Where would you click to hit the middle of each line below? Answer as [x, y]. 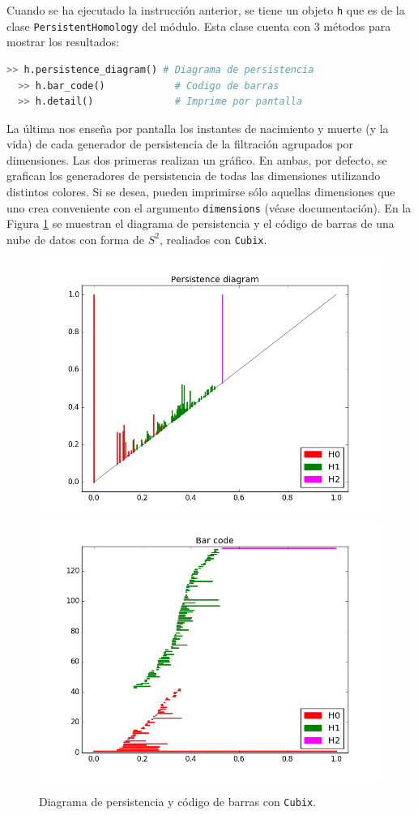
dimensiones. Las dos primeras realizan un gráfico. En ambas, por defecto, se [197, 159]
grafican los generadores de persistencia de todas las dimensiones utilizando [194, 176]
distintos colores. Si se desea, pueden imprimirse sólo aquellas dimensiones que [201, 192]
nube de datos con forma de [76, 239]
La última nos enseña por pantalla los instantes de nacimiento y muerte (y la [198, 128]
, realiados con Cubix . [213, 239]
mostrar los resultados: [63, 42]
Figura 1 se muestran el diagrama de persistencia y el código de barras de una [200, 223]
